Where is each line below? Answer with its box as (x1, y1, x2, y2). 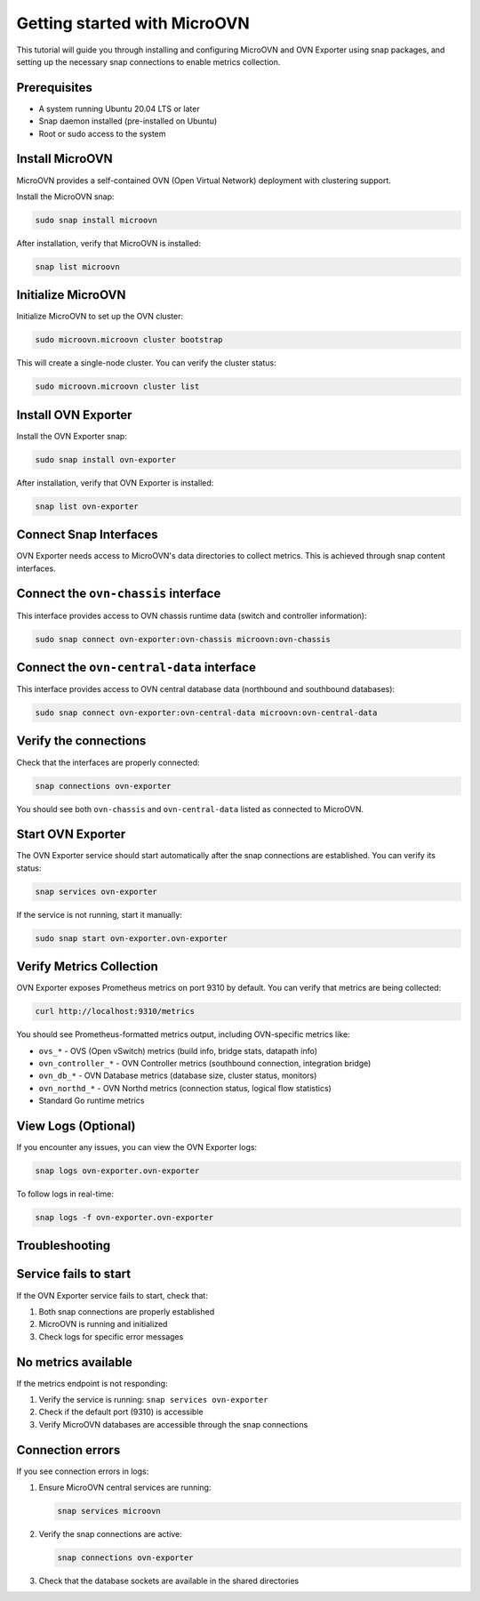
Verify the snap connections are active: (38, 1529, 182, 1540)
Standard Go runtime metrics (38, 1095, 145, 1106)
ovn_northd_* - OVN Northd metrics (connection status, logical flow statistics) (38, 1082, 332, 1093)
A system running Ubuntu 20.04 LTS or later (38, 103, 200, 114)
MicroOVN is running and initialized (38, 1319, 168, 1330)
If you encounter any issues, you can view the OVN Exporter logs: (16, 1142, 258, 1153)
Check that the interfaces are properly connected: (16, 757, 200, 768)
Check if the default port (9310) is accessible (38, 1406, 204, 1418)
